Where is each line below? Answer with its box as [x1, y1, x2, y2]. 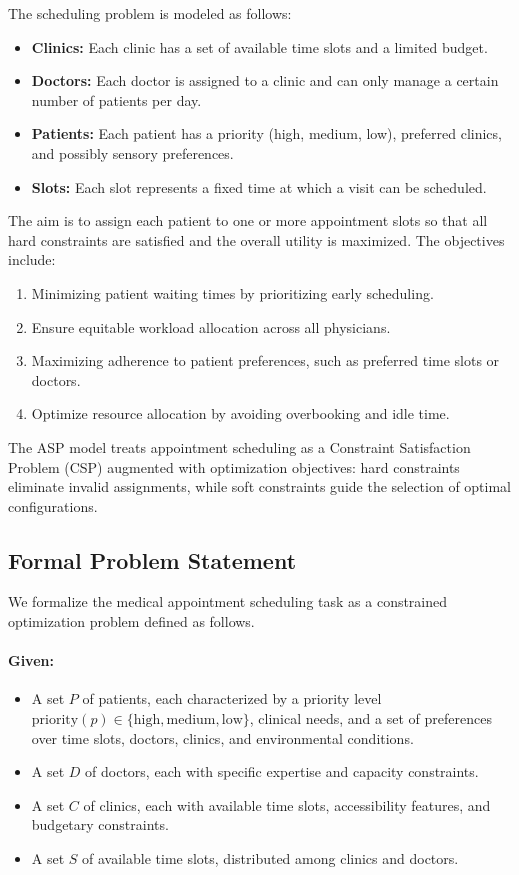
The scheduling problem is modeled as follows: [8, 3, 292, 23]
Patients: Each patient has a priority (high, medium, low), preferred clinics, [31, 123, 502, 144]
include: [8, 249, 56, 270]
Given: [8, 650, 54, 671]
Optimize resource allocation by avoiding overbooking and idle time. [31, 403, 450, 424]
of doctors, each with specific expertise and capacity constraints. [85, 761, 479, 782]
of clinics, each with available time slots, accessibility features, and [83, 794, 491, 815]
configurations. [8, 495, 98, 516]
